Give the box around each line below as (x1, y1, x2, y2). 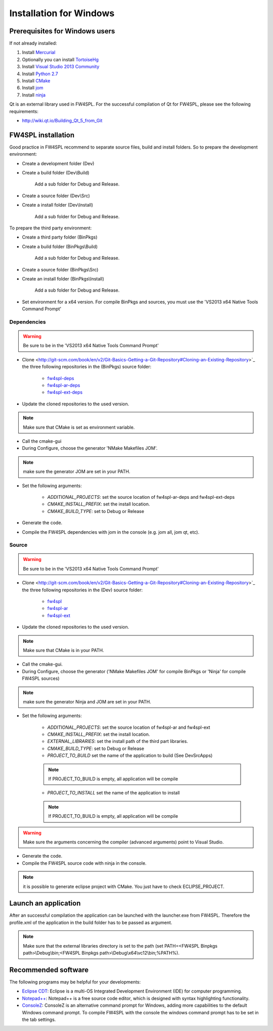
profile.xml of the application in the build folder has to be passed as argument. (9, 919, 172, 925)
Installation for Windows (9, 8, 115, 19)
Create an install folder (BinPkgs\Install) (22, 275, 105, 282)
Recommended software (9, 965, 88, 974)
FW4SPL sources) (22, 675, 60, 682)
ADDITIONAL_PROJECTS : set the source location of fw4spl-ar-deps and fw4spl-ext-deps (47, 494, 235, 500)
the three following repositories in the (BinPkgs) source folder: (22, 364, 152, 370)
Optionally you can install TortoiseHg (22, 56, 99, 63)
